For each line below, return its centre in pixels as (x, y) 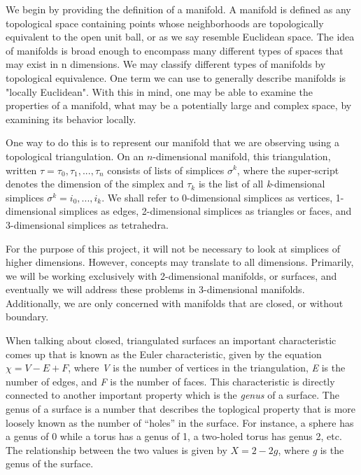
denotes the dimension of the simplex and (95, 184)
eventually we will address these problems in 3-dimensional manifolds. (155, 289)
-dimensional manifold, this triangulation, (242, 156)
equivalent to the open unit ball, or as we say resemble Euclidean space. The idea (180, 37)
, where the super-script (288, 170)
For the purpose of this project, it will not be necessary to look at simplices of (173, 248)
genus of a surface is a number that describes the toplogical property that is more (181, 409)
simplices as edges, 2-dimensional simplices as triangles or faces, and (206, 211)
